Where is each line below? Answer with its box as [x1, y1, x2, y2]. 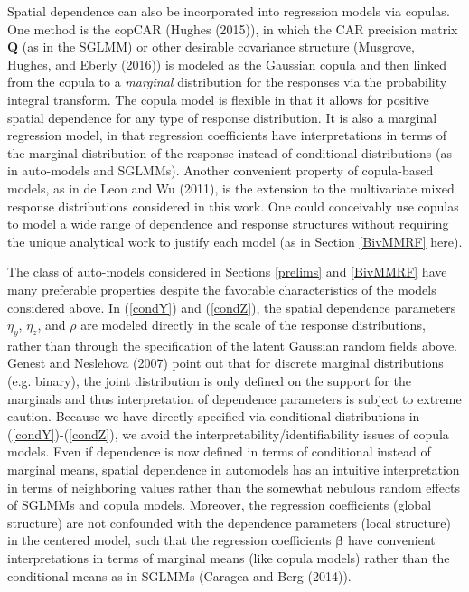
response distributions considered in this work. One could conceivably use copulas [7, 196, 459, 215]
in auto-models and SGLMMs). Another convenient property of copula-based [7, 161, 434, 180]
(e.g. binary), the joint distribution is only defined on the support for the [7, 371, 411, 390]
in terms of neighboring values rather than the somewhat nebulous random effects [7, 477, 461, 496]
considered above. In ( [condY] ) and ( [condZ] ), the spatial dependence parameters [7, 297, 456, 316]
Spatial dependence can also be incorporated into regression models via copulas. [7, 2, 450, 20]
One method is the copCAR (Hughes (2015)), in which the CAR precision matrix [7, 19, 458, 38]
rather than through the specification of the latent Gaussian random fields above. [7, 335, 457, 354]
